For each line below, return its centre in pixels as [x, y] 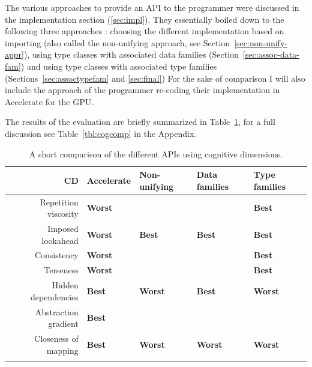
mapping [62, 350]
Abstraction [57, 311]
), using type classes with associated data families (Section [131, 54]
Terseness [61, 270]
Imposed [63, 228]
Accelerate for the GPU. [49, 101]
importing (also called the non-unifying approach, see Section [118, 42]
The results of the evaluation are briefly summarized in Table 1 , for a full [140, 122]
